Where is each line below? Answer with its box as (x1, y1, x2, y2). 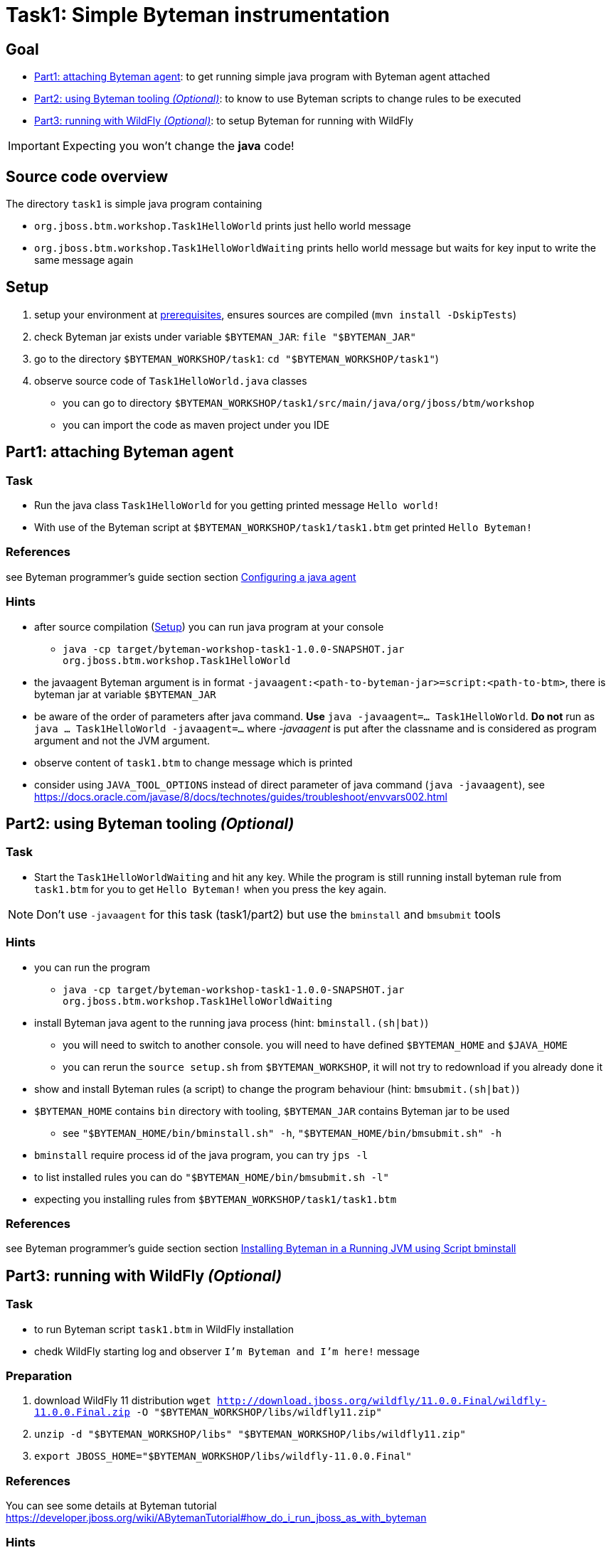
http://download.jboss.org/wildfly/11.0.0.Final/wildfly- (217, 1395, 547, 1407)
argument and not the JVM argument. (34, 734, 211, 747)
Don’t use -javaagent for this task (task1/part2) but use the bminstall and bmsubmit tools (36, 907, 501, 921)
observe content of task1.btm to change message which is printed (34, 756, 353, 769)
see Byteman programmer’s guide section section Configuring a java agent (6, 570, 356, 583)
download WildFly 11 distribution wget (34, 1394, 211, 1407)
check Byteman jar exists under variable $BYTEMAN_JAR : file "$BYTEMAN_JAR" (34, 330, 416, 343)
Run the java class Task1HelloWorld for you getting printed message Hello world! (34, 499, 440, 512)
